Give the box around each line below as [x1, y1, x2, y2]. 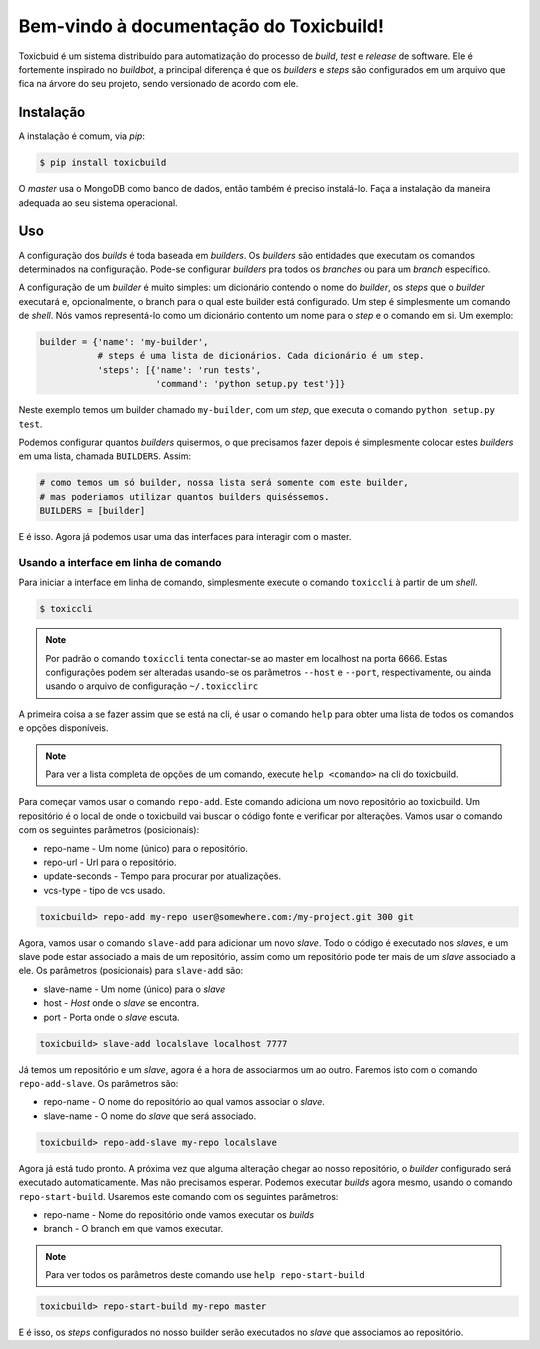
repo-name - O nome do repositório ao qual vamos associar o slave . [43, 1096, 325, 1108]
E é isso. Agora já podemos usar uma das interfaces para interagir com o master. [18, 531, 352, 543]
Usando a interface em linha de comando [18, 555, 222, 569]
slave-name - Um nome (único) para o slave [43, 983, 226, 995]
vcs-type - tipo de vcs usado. [43, 884, 166, 896]
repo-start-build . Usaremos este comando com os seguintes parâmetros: [18, 1190, 339, 1202]
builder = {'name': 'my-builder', [39, 336, 209, 348]
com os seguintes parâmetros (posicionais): [18, 824, 200, 836]
